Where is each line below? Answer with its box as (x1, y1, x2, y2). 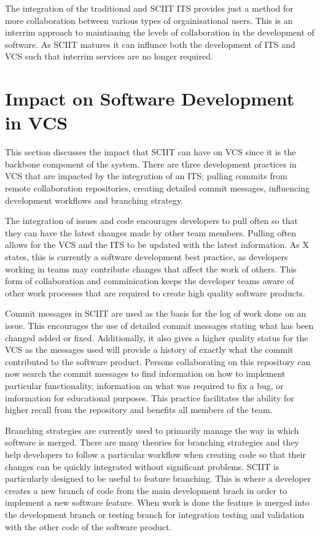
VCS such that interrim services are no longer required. (5, 50, 213, 63)
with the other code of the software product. (5, 520, 172, 533)
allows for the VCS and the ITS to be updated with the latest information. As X (5, 238, 309, 251)
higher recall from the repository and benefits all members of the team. (5, 403, 273, 416)
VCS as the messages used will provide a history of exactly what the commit (5, 343, 294, 356)
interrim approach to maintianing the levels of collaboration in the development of (5, 26, 314, 39)
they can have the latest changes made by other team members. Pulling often (5, 226, 297, 239)
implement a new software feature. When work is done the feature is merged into (5, 496, 310, 509)
